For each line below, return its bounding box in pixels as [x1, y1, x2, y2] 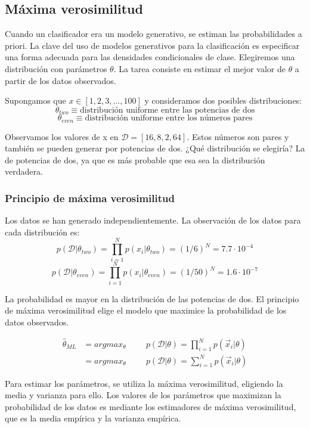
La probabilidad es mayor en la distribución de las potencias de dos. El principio [5, 292, 299, 305]
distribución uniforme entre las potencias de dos [80, 106, 255, 114]
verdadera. [5, 165, 43, 178]
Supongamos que [5, 94, 66, 107]
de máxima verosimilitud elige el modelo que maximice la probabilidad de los [5, 304, 287, 317]
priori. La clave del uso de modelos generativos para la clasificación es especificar [5, 39, 300, 51]
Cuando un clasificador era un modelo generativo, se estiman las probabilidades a [5, 27, 302, 40]
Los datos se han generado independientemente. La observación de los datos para [5, 214, 301, 227]
